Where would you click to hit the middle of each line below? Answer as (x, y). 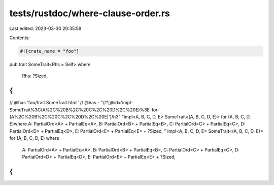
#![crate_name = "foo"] (50, 51)
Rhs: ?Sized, (35, 76)
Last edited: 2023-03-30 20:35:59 (45, 28)
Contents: (20, 38)
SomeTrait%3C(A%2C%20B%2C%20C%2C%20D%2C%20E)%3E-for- (84, 110)
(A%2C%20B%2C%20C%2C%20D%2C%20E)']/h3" (65, 116)
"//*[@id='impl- (117, 103)
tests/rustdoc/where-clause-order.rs (90, 13)
